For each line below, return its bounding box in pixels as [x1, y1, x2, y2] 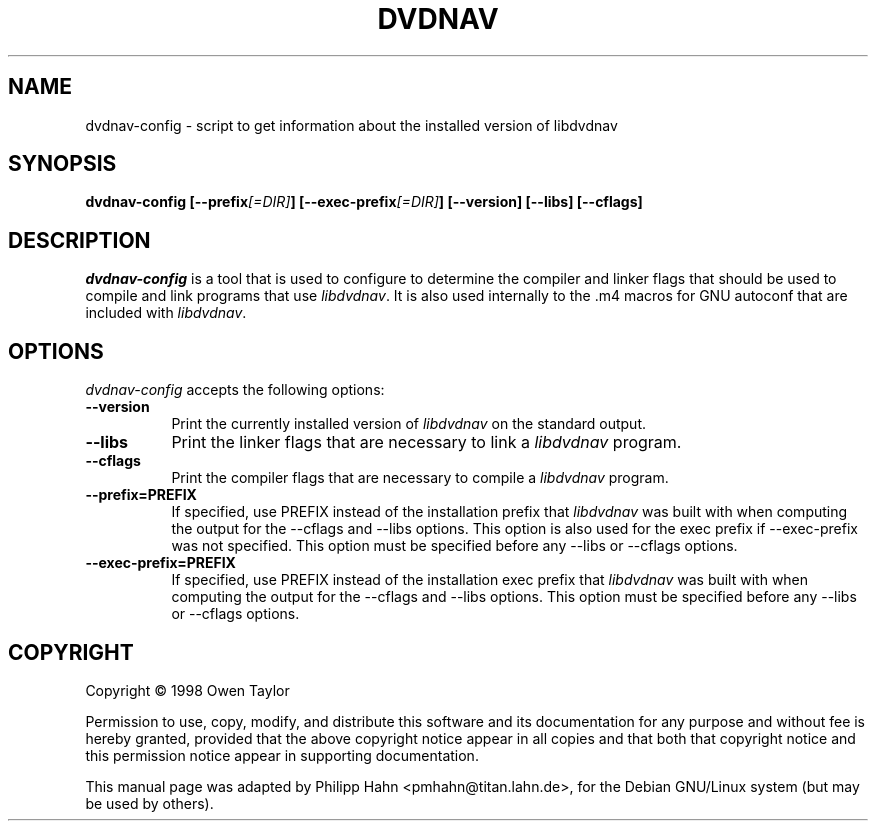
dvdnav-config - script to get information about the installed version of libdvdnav [85, 116, 618, 134]
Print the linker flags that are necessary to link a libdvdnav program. [171, 432, 682, 453]
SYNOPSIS [8, 151, 117, 177]
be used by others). [85, 794, 214, 812]
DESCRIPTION [8, 227, 151, 253]
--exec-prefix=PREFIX [85, 554, 236, 572]
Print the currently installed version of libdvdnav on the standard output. [171, 415, 647, 433]
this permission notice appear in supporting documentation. [85, 746, 479, 764]
